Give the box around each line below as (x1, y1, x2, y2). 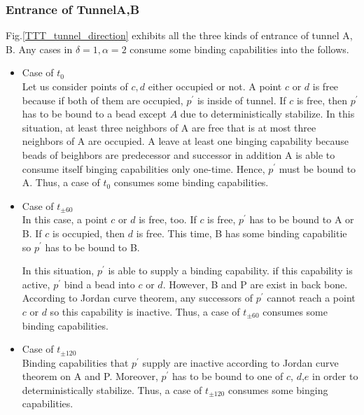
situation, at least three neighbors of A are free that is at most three (22, 120, 316, 134)
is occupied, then (52, 225, 125, 240)
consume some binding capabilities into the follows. (129, 41, 349, 56)
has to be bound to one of (171, 369, 283, 384)
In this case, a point (22, 212, 108, 227)
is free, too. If (139, 212, 197, 227)
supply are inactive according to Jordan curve (142, 355, 339, 370)
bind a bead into (64, 276, 135, 291)
